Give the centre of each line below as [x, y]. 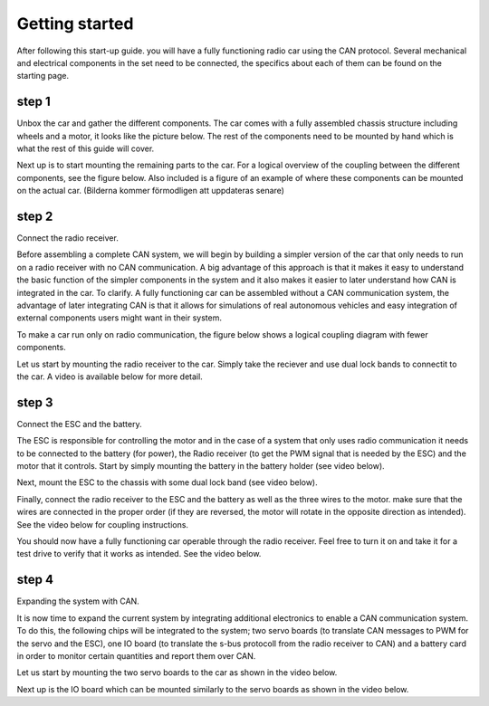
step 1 [34, 102]
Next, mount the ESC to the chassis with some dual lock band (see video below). [168, 482]
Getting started [75, 24]
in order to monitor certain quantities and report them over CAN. [136, 655]
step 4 [35, 580]
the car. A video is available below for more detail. [110, 377]
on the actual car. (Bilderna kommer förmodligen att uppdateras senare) [151, 191]
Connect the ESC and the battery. [79, 424]
